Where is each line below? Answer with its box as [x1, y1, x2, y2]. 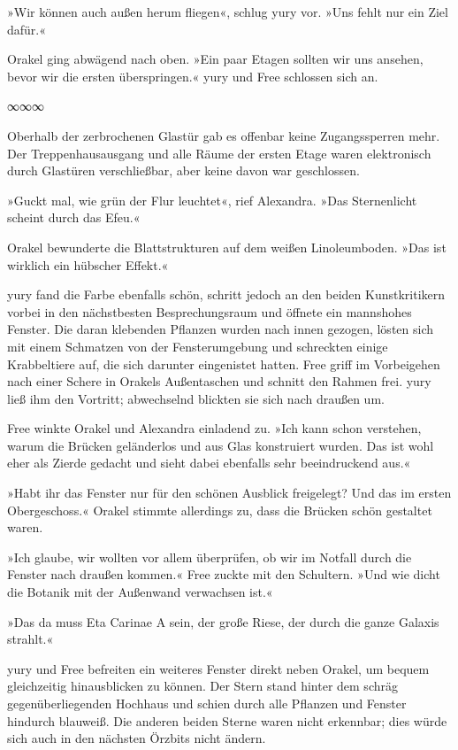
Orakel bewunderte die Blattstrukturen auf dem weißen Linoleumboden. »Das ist [7, 237, 447, 256]
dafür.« [7, 19, 47, 38]
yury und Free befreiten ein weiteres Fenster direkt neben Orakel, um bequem [7, 659, 430, 677]
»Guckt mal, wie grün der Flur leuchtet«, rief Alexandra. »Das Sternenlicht [7, 190, 417, 209]
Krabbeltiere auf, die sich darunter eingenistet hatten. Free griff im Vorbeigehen [7, 354, 440, 373]
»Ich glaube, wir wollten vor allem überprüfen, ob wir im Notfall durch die [7, 547, 412, 566]
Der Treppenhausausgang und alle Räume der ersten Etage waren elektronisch [7, 143, 431, 162]
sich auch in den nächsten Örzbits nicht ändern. [7, 729, 266, 747]
